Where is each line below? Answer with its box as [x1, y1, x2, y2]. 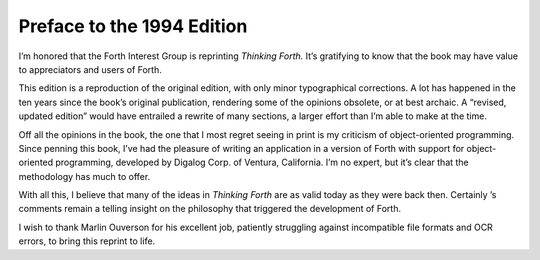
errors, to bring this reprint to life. [18, 235, 156, 247]
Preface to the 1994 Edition [18, 15, 248, 37]
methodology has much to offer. [18, 170, 151, 182]
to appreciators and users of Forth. [18, 63, 162, 75]
